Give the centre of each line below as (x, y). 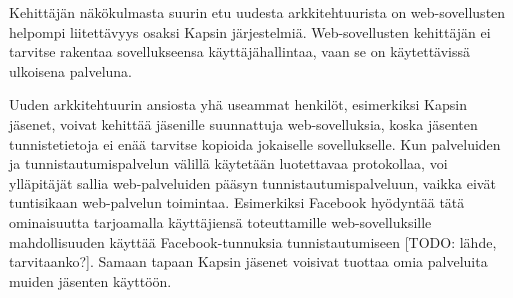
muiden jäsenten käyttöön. (90, 280)
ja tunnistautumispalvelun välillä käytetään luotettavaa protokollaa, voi (228, 163)
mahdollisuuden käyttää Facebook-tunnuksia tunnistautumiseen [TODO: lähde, (253, 241)
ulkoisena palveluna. (70, 70)
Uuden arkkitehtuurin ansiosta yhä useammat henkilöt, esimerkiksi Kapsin (238, 104)
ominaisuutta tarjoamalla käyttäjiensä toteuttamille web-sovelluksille (220, 221)
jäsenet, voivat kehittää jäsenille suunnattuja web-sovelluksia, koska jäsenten (243, 123)
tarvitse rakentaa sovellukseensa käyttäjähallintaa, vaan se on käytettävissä (240, 51)
